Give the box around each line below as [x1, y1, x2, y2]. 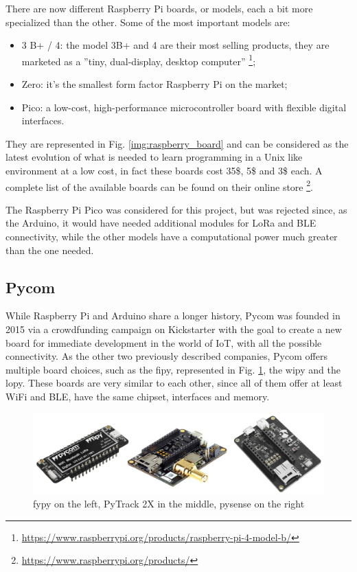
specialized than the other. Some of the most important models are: [5, 14, 290, 29]
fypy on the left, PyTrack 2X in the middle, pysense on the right [33, 496, 305, 511]
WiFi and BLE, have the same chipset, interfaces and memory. [5, 389, 270, 403]
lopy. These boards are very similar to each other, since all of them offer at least [5, 376, 343, 390]
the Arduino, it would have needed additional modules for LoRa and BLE [5, 216, 316, 230]
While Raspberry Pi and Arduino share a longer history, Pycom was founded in [5, 308, 341, 323]
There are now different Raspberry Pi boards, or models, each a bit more [5, 1, 313, 15]
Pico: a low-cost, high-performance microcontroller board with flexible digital [21, 100, 347, 114]
